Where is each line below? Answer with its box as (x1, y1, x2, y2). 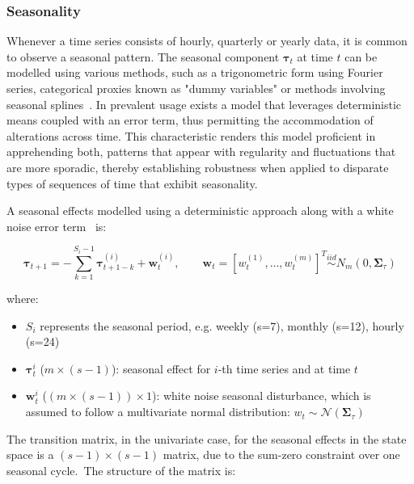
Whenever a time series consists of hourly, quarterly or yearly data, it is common (6, 32, 408, 49)
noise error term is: (6, 217, 107, 234)
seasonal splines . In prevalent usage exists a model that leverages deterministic (6, 95, 402, 112)
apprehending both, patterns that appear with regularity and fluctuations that (6, 143, 396, 160)
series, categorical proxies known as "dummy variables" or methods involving (6, 80, 386, 96)
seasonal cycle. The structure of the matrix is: (6, 461, 236, 478)
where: (6, 290, 39, 307)
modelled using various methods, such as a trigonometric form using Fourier (6, 64, 383, 81)
